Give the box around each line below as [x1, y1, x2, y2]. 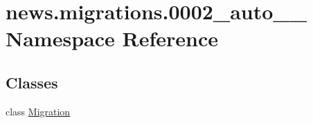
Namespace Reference [6, 24, 218, 53]
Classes [6, 71, 58, 93]
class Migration [6, 104, 71, 118]
